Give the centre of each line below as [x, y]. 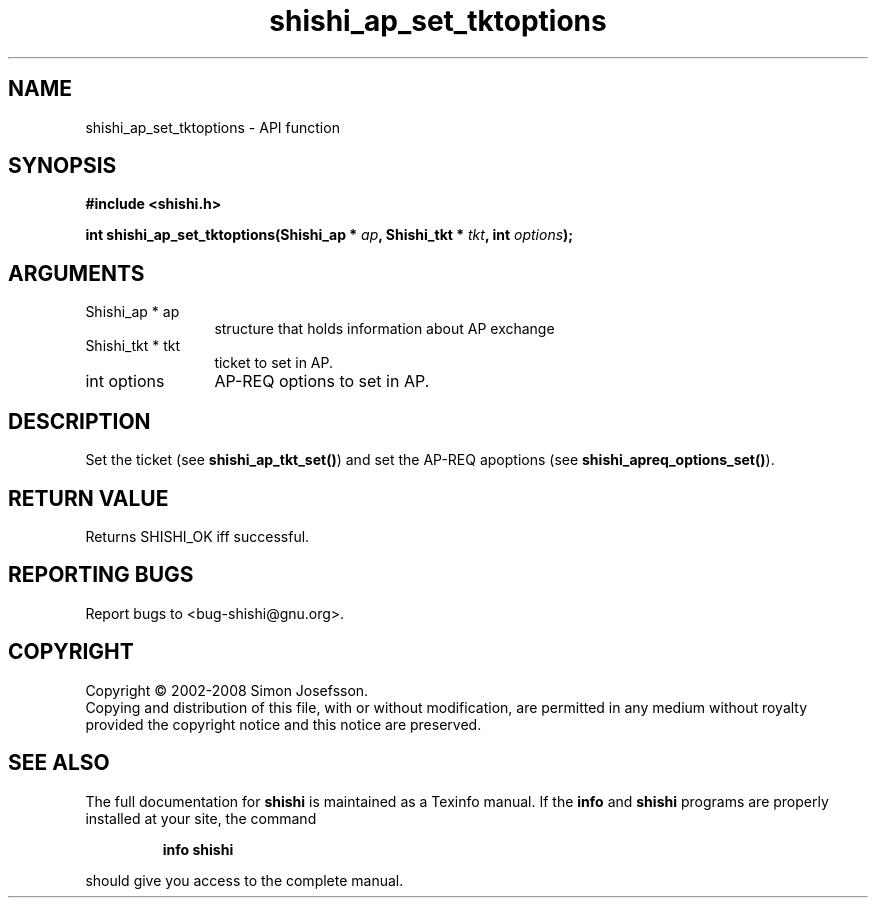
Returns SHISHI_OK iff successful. [197, 536]
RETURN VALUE [88, 498]
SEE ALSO [59, 763]
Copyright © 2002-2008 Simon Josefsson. [227, 690]
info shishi [198, 849]
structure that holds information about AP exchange [384, 329]
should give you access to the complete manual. [244, 880]
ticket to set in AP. [274, 363]
